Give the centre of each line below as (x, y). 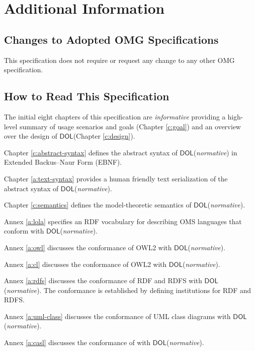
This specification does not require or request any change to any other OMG (119, 60)
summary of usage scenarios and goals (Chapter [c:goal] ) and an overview (130, 126)
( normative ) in (215, 152)
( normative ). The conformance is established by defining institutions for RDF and (127, 290)
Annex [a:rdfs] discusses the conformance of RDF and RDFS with (103, 280)
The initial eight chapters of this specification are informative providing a (115, 116)
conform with (24, 231)
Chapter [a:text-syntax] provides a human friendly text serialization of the (116, 178)
